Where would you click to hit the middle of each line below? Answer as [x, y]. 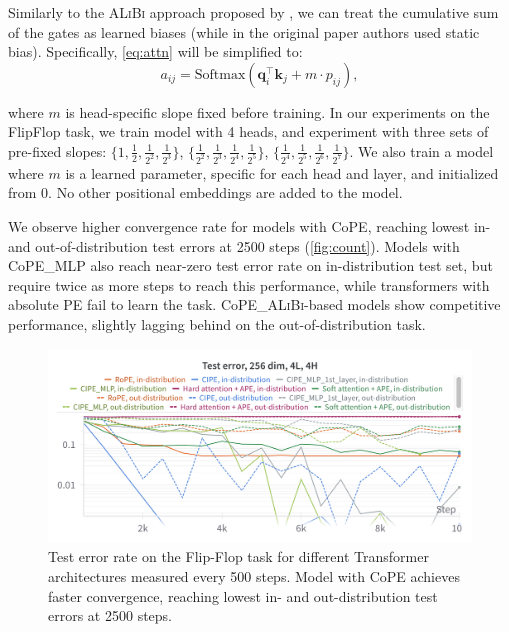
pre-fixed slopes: [57, 150]
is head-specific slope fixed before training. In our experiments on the [277, 111]
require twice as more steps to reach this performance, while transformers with [249, 284]
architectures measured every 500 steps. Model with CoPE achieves [254, 575]
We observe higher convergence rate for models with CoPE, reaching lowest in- [249, 226]
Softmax [220, 74]
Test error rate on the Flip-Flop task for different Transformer [238, 556]
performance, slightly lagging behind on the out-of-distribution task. [217, 324]
